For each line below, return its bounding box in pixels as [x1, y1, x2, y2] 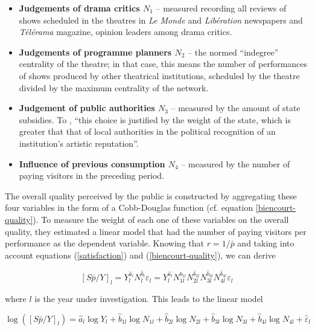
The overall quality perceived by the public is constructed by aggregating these [5, 189, 297, 202]
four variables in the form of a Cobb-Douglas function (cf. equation [5, 201, 253, 214]
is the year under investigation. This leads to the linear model [34, 292, 263, 304]
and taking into [237, 237, 294, 249]
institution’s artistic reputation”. [19, 137, 139, 149]
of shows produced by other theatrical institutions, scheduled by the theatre [19, 69, 300, 82]
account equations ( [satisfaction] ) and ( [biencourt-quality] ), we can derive [5, 248, 276, 261]
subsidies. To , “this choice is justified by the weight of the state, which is [19, 113, 291, 126]
